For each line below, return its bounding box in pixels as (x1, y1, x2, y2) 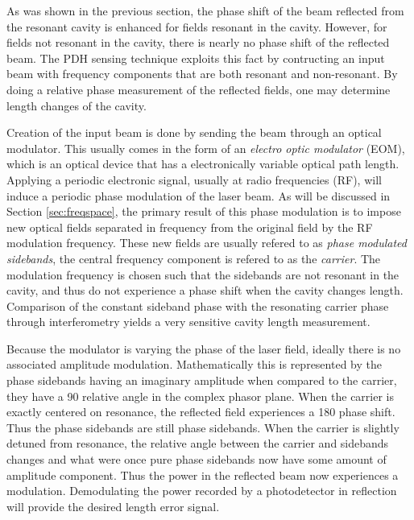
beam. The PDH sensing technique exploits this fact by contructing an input (6, 49, 385, 66)
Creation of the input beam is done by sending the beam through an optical (6, 124, 382, 141)
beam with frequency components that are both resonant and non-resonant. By (6, 65, 398, 82)
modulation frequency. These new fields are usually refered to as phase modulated (6, 234, 407, 251)
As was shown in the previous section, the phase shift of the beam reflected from (6, 2, 404, 19)
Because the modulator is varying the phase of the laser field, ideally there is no (6, 340, 401, 357)
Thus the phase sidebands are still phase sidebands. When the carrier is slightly (6, 419, 400, 435)
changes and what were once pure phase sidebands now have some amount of (6, 451, 387, 468)
